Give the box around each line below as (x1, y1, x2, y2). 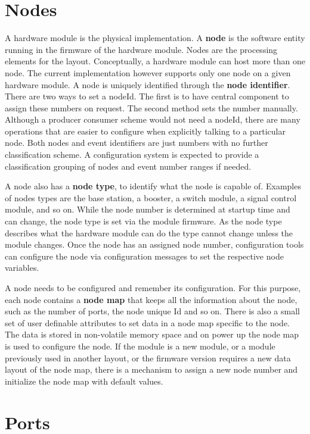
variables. (5, 261, 39, 274)
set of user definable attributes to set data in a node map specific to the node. (5, 316, 290, 329)
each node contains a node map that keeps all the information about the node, (5, 293, 297, 305)
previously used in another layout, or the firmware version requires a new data (5, 351, 291, 364)
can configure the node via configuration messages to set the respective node (5, 249, 284, 262)
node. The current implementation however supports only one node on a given (5, 66, 291, 79)
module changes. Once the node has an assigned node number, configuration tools (5, 238, 304, 251)
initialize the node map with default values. (5, 374, 163, 387)
